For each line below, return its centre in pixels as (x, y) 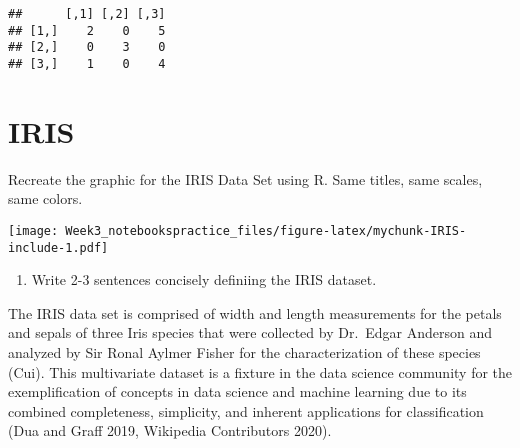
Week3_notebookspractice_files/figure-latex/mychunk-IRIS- (266, 230)
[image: (33, 230)
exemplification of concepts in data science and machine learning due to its (237, 391)
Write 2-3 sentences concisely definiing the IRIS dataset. (204, 279)
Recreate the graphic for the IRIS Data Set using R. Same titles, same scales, (245, 178)
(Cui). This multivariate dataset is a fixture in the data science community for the (260, 371)
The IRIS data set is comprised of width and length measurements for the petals (255, 312)
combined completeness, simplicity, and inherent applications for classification (246, 410)
